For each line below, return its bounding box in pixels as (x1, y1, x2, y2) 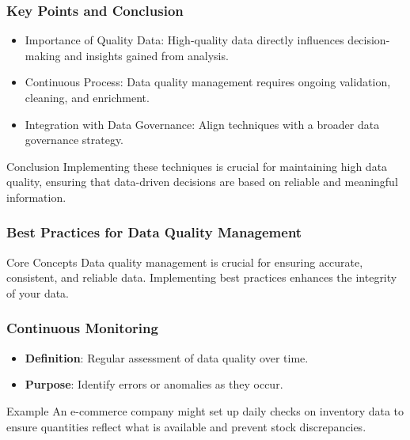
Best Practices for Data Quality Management (6, 222, 302, 242)
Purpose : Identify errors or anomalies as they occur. (25, 376, 283, 393)
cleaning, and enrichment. (25, 89, 150, 105)
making (25, 47, 61, 63)
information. (6, 188, 66, 205)
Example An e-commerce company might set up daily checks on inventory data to (6, 402, 404, 419)
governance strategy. (25, 131, 124, 148)
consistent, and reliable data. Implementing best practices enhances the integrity (6, 269, 397, 286)
